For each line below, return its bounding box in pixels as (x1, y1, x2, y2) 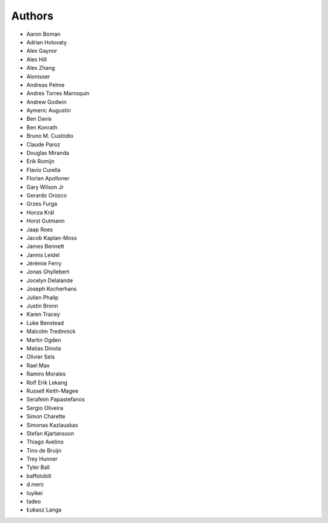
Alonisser (26, 73, 50, 80)
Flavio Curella (26, 166, 61, 173)
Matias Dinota (26, 345, 61, 352)
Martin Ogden (26, 336, 61, 343)
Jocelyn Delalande (26, 276, 73, 284)
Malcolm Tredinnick (26, 328, 76, 335)
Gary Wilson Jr (26, 183, 64, 191)
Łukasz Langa (26, 506, 62, 513)
